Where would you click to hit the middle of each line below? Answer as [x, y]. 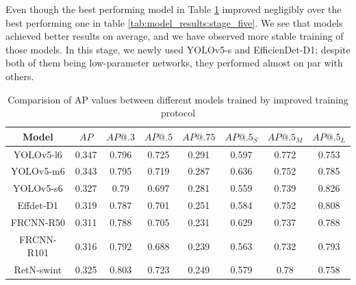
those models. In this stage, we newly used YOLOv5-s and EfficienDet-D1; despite [178, 49]
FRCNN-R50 [38, 222]
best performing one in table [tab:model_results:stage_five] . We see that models [174, 22]
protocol [178, 113]
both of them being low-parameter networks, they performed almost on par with [174, 63]
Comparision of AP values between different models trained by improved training [178, 99]
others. [20, 76]
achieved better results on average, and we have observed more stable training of [175, 36]
